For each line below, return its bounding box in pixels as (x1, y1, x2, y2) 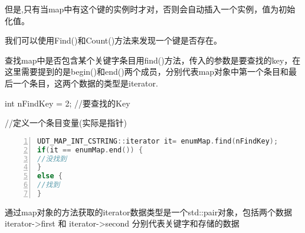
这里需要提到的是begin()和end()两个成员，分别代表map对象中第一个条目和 (5, 65, 289, 78)
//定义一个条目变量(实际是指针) (5, 116, 127, 129)
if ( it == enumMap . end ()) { (37, 145, 143, 154)
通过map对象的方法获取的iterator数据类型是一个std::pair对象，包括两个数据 (5, 205, 293, 218)
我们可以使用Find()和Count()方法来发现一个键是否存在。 (5, 34, 222, 46)
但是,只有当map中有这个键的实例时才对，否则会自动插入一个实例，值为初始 (5, 3, 296, 15)
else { (37, 172, 63, 181)
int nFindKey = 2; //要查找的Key (5, 96, 130, 109)
